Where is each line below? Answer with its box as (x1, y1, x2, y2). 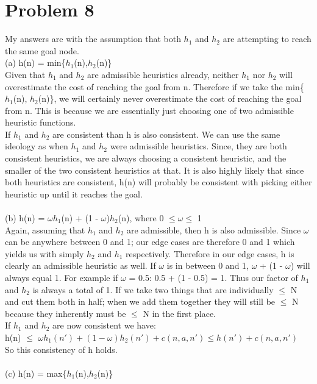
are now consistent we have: (52, 319, 156, 332)
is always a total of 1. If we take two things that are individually (32, 283, 274, 296)
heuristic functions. (5, 116, 76, 129)
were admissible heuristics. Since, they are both (110, 140, 287, 152)
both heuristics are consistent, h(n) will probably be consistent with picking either (5, 176, 312, 188)
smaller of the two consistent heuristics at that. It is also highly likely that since (5, 163, 304, 176)
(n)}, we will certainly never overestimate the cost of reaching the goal (38, 92, 302, 105)
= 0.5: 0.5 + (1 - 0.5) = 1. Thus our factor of (129, 271, 298, 283)
